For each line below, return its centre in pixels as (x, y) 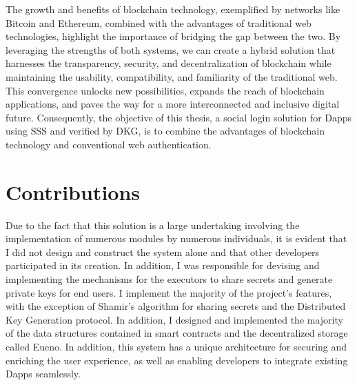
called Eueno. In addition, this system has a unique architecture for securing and (176, 346)
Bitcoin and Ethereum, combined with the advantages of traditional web (159, 22)
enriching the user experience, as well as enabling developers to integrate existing (177, 360)
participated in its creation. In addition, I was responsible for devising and (163, 265)
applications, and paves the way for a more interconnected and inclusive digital (173, 104)
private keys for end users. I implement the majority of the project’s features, (169, 292)
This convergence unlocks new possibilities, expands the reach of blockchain (165, 90)
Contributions (73, 191)
